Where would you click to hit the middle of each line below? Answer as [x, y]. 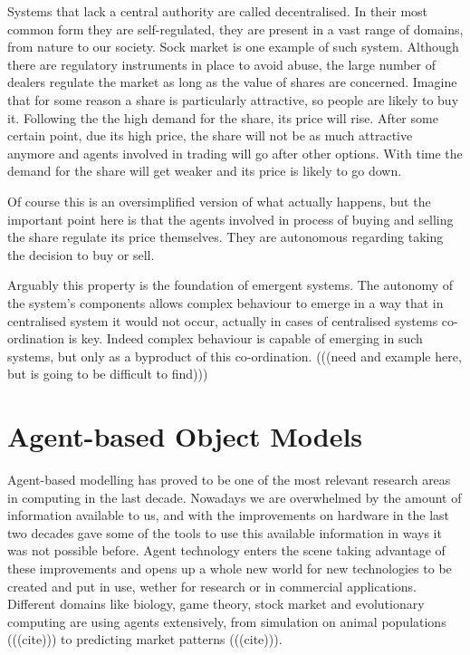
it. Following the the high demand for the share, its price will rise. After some [223, 117]
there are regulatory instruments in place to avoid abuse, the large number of [222, 64]
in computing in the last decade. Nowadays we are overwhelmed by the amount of [235, 497]
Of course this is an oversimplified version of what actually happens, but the [219, 201]
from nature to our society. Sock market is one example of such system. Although [233, 47]
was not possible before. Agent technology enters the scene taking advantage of [226, 550]
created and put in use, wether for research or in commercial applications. [212, 586]
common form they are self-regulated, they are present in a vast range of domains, [235, 29]
